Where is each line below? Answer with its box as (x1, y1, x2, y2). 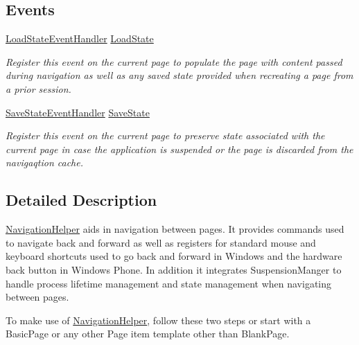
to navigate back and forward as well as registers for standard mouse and (6, 235, 316, 249)
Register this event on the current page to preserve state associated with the (6, 128, 325, 143)
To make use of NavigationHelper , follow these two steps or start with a (6, 312, 311, 327)
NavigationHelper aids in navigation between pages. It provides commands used (6, 222, 344, 236)
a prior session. (6, 81, 71, 96)
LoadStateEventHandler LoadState (6, 31, 154, 46)
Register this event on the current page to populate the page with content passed (6, 54, 342, 69)
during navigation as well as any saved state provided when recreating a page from (6, 68, 353, 82)
